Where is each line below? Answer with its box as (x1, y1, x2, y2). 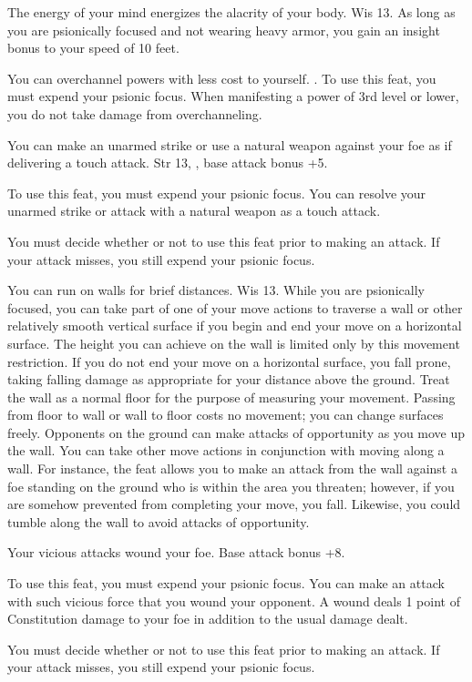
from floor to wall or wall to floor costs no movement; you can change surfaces (7, 405, 444, 424)
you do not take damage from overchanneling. (7, 104, 262, 123)
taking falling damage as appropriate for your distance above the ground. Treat (7, 370, 450, 389)
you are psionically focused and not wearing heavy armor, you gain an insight (7, 20, 440, 39)
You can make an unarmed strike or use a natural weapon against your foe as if (7, 135, 452, 154)
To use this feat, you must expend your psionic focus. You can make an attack (7, 574, 445, 593)
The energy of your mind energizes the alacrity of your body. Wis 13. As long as (7, 3, 456, 21)
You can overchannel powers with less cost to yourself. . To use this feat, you (7, 68, 436, 87)
